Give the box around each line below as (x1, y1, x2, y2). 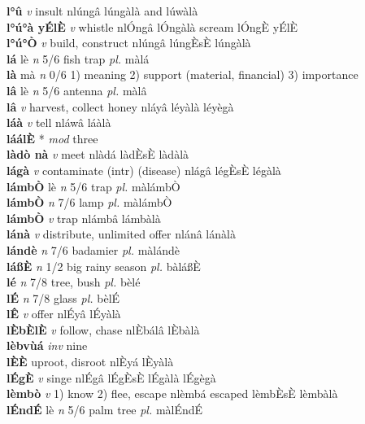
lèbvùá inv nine (7, 337, 88, 354)
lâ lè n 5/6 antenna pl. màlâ (7, 81, 147, 98)
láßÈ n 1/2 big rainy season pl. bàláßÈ (7, 257, 201, 274)
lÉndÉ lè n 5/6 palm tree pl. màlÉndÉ (7, 400, 203, 417)
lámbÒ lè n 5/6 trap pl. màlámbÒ (7, 177, 180, 195)
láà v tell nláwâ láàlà (7, 114, 111, 131)
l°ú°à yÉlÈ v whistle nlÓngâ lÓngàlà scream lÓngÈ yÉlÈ (7, 18, 298, 35)
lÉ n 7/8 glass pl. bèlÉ (7, 289, 120, 306)
